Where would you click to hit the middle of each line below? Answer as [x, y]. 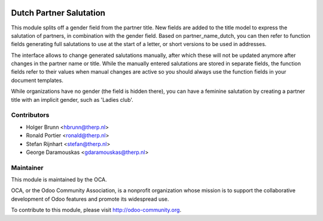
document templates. [37, 80]
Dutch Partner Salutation [58, 13]
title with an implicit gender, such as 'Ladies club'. [72, 99]
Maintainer [27, 168]
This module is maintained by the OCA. [59, 180]
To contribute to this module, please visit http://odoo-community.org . [96, 210]
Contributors [30, 115]
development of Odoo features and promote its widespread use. [90, 199]
